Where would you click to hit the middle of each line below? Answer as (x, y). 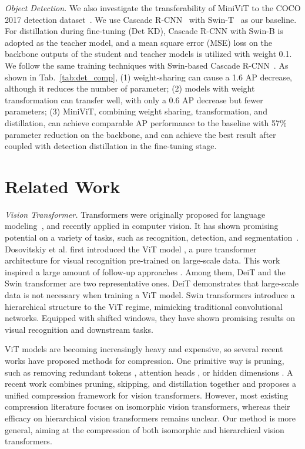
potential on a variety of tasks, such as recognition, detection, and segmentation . (152, 237)
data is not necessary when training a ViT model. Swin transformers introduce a (150, 295)
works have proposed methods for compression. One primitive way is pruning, (145, 360)
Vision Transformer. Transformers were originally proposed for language (135, 214)
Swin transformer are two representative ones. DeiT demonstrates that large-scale (152, 283)
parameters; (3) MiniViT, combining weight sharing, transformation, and (136, 111)
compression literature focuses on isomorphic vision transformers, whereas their (148, 406)
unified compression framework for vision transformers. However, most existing (147, 395)
